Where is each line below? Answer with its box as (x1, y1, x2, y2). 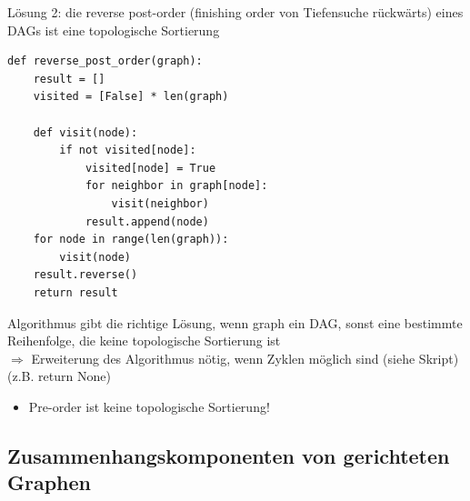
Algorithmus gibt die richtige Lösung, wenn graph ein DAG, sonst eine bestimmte (7, 313, 463, 332)
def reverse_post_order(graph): (7, 55, 203, 68)
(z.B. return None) (7, 366, 111, 386)
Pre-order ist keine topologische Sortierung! (28, 396, 270, 416)
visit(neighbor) (111, 196, 209, 210)
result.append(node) (85, 215, 209, 228)
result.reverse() (33, 268, 138, 282)
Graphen (7, 468, 92, 496)
